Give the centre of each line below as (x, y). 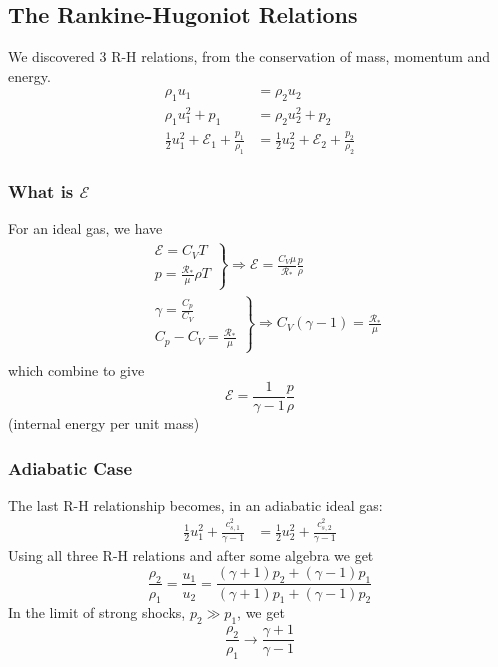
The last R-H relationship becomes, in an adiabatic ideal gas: (195, 504)
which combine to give (76, 370)
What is (41, 191)
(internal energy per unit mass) (104, 423)
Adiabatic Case (70, 467)
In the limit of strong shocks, (97, 612)
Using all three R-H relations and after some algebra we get (191, 555)
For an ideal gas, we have (85, 228)
